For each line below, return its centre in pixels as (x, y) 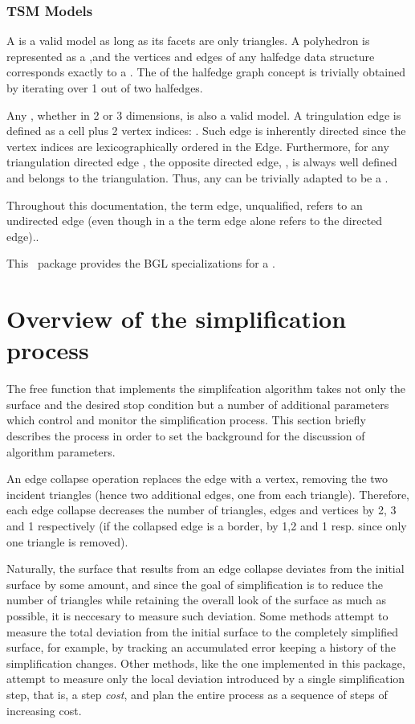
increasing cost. (44, 710)
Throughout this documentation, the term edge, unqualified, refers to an (185, 205)
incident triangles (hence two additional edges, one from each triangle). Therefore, (208, 494)
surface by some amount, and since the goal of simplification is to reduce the (195, 584)
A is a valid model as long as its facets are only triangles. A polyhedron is (188, 41)
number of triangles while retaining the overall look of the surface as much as (196, 600)
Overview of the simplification (177, 319)
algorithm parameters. (61, 451)
